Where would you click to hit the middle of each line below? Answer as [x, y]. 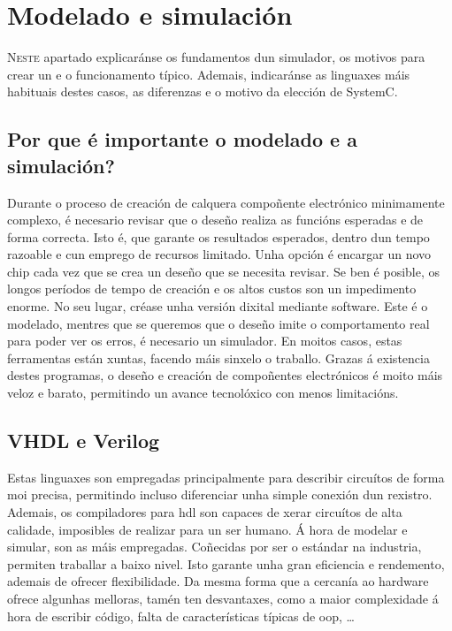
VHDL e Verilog [84, 441]
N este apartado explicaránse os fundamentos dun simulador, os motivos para [216, 57]
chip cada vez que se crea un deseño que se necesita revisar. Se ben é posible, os [224, 271]
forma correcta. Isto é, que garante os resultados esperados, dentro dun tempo [218, 236]
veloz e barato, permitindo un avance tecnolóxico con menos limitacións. [203, 393]
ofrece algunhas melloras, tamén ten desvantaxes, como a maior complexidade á [223, 598]
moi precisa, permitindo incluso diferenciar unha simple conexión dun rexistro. [220, 494]
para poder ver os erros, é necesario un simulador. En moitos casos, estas [205, 341]
